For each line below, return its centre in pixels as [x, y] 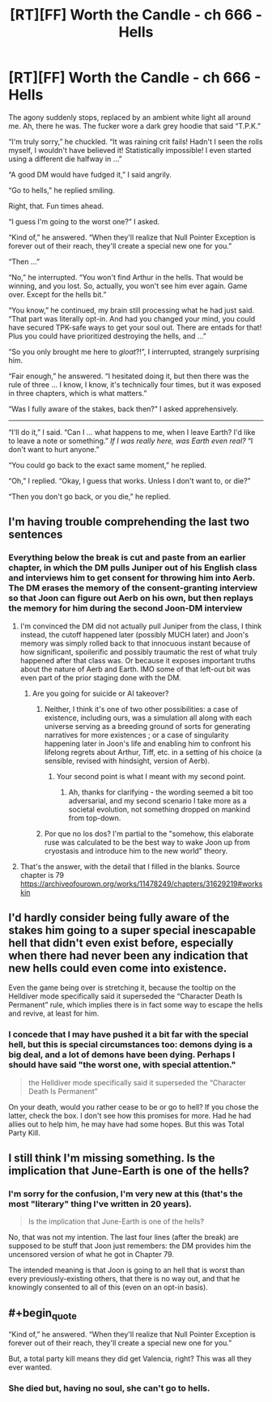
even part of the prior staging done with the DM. [101, 677]
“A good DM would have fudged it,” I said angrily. [90, 174]
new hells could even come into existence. [118, 968]
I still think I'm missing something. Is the [112, 1159]
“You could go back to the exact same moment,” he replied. [108, 465]
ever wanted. [30, 1367]
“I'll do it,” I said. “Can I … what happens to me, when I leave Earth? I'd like [132, 432]
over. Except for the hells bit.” [57, 294]
